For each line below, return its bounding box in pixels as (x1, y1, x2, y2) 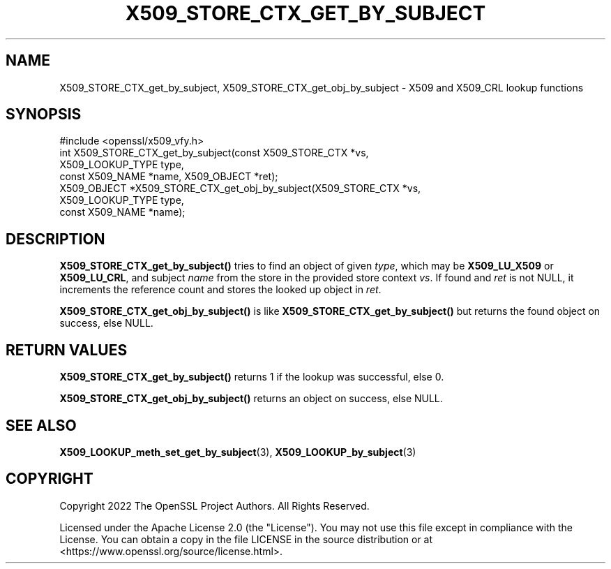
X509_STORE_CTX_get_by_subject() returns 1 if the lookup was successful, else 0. (59, 371, 444, 383)
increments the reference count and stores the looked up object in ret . (59, 283, 382, 296)
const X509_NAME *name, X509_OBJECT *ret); (59, 170, 278, 183)
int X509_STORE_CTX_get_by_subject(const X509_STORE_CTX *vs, (59, 147, 369, 159)
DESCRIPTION (6, 230, 105, 248)
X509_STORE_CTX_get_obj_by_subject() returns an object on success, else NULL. (59, 392, 443, 405)
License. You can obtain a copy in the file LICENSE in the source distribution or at (59, 533, 433, 545)
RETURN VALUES (6, 341, 128, 359)
